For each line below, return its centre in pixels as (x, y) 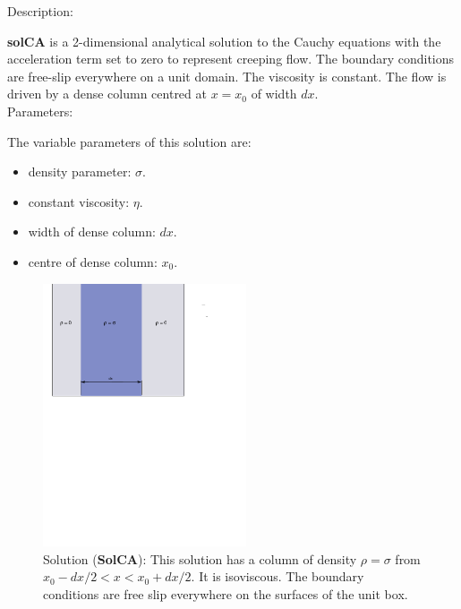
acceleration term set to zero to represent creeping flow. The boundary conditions (231, 59)
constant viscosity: (79, 201)
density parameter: (80, 172)
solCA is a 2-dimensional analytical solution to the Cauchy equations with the (224, 41)
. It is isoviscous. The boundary (277, 576)
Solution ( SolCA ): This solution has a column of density (200, 558)
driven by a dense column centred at (107, 94)
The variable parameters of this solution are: (129, 141)
